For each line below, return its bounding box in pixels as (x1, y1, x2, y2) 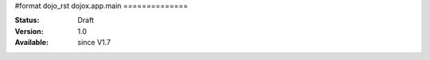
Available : (14, 38, 49, 47)
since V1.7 (77, 38, 111, 47)
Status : (14, 16, 40, 25)
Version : (14, 26, 44, 36)
